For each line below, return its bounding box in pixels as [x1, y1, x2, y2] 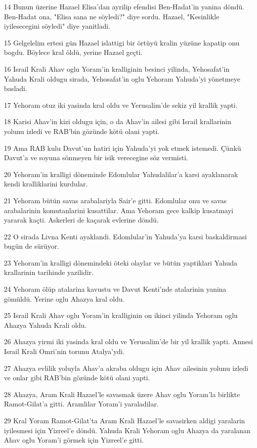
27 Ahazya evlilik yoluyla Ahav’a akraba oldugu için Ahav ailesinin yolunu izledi [4, 362, 249, 373]
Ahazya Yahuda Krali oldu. [4, 319, 87, 330]
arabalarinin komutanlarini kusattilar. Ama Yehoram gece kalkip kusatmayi [4, 205, 233, 215]
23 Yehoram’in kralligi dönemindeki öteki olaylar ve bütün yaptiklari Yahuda [4, 257, 237, 268]
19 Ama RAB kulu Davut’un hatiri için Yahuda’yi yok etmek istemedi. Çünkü [4, 142, 241, 153]
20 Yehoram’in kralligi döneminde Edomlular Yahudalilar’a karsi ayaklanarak [4, 169, 238, 179]
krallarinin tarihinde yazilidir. [4, 267, 94, 277]
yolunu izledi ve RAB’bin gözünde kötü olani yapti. [4, 126, 160, 136]
